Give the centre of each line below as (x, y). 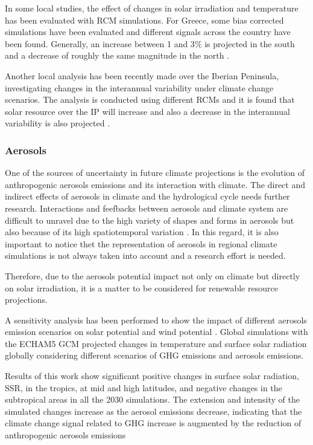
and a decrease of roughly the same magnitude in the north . (117, 55)
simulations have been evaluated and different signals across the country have (148, 32)
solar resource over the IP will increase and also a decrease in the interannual (147, 111)
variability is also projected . (58, 123)
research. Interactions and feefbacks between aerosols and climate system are (147, 208)
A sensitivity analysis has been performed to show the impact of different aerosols (156, 320)
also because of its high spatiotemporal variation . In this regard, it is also (142, 232)
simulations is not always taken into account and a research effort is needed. (145, 255)
